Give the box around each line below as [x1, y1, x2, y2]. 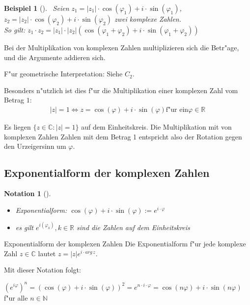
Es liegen [4, 122, 31, 132]
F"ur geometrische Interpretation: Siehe [4, 68, 123, 79]
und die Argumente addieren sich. [4, 52, 106, 62]
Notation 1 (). [4, 188, 51, 198]
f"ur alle [4, 292, 28, 303]
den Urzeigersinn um [4, 141, 66, 151]
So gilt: [4, 25, 26, 34]
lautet [38, 248, 56, 258]
